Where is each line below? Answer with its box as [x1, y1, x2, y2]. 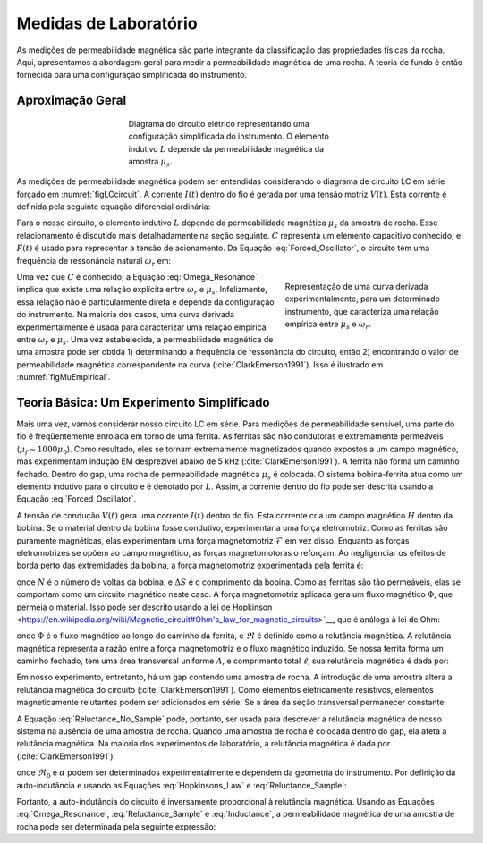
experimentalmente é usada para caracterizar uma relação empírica [16, 322, 267, 333]
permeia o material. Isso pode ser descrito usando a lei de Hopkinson [16, 602, 273, 612]
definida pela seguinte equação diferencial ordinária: [16, 201, 211, 212]
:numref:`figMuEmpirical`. [16, 372, 111, 383]
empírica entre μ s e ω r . [284, 318, 371, 331]
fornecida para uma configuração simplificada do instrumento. [16, 70, 248, 80]
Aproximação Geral [16, 93, 127, 108]
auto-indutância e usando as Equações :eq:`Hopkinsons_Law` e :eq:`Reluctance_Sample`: [16, 780, 348, 790]
